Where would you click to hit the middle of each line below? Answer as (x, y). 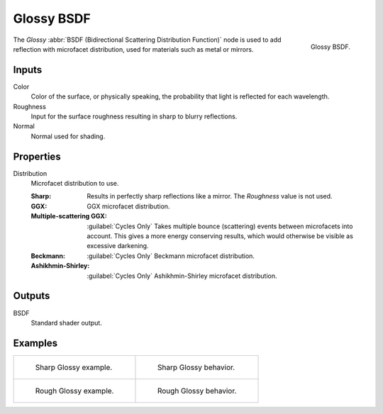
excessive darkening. (118, 246)
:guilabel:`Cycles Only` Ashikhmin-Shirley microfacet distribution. (182, 276)
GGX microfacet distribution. (128, 206)
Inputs (28, 70)
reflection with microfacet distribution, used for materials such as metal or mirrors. (133, 49)
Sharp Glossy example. (74, 367)
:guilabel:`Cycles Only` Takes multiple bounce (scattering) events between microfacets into (220, 226)
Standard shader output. (66, 323)
